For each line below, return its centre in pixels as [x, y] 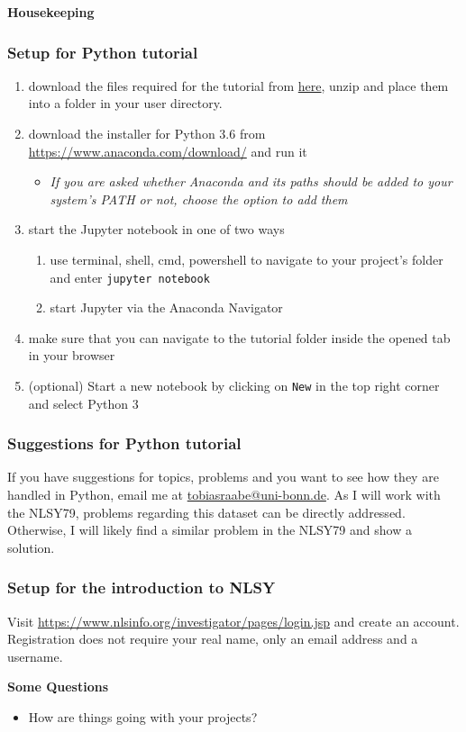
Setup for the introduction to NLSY [142, 587]
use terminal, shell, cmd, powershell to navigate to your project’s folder [247, 259]
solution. [31, 547]
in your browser [72, 355]
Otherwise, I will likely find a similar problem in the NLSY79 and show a [210, 530]
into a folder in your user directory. [125, 103]
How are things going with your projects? [143, 717]
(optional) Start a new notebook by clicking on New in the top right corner [234, 385]
